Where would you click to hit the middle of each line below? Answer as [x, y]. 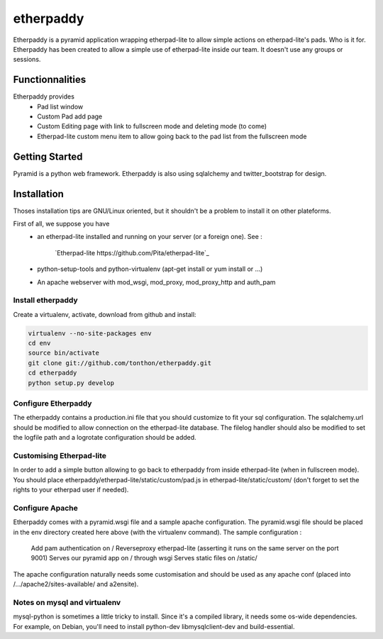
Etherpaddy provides [44, 96]
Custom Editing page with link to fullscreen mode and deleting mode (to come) [152, 126]
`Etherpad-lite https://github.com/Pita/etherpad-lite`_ [132, 252]
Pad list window [60, 106]
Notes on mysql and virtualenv [67, 602]
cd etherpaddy [52, 373]
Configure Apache [45, 508]
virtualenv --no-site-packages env [90, 333]
